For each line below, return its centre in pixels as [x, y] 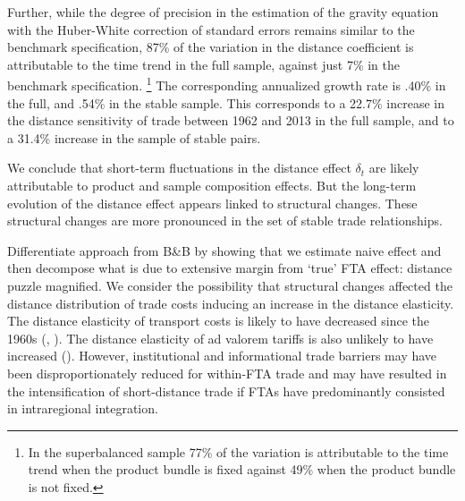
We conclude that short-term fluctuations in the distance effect [179, 168]
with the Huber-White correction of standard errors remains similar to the [211, 29]
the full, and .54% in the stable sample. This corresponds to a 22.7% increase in [226, 102]
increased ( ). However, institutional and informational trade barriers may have [222, 356]
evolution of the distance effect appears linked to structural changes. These [212, 203]
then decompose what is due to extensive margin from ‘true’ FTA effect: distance [230, 268]
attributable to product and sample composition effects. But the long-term [212, 185]
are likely [394, 168]
